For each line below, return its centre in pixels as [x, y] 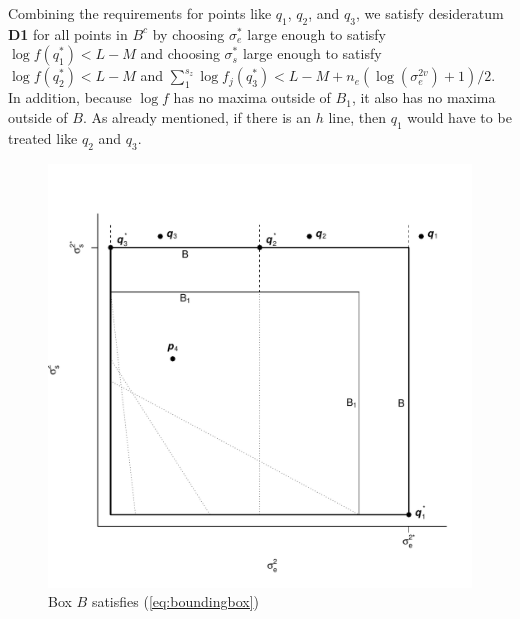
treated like [43, 137]
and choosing [180, 53]
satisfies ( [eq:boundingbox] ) [175, 601]
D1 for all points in [68, 33]
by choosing [188, 33]
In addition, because [70, 97]
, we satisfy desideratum [430, 13]
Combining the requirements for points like [140, 13]
